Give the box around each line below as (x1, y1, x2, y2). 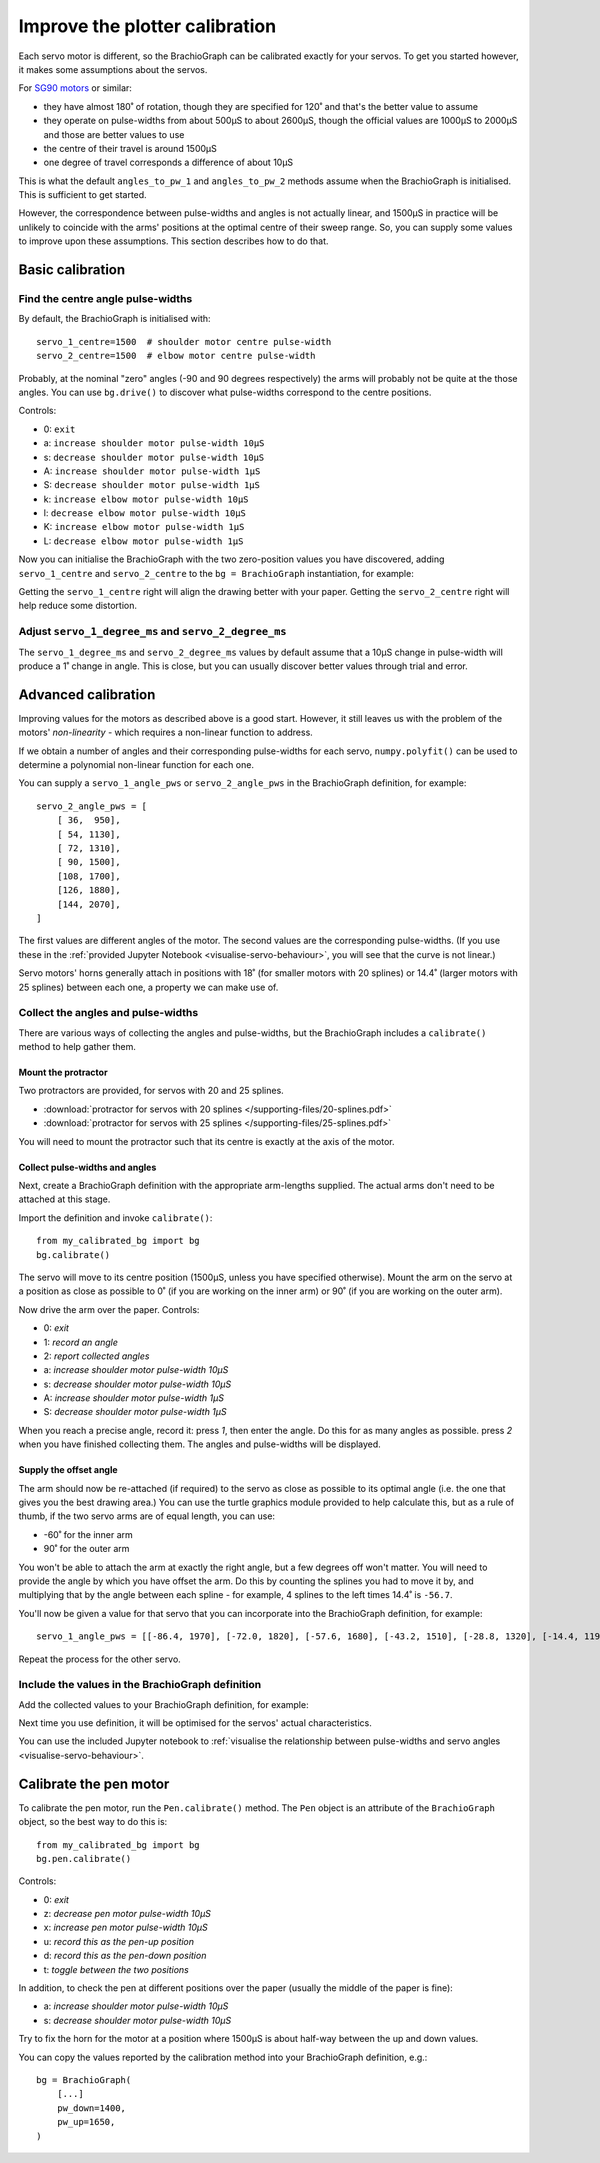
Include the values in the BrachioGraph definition (18, 1678, 262, 1692)
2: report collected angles (43, 1350, 150, 1362)
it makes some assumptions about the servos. (18, 63, 208, 75)
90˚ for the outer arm (43, 1543, 130, 1555)
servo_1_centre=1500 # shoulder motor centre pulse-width (36, 336, 332, 347)
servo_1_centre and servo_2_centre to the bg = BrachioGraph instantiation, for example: (18, 567, 414, 579)
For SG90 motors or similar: (18, 82, 132, 94)
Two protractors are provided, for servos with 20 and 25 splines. (18, 1085, 284, 1097)
